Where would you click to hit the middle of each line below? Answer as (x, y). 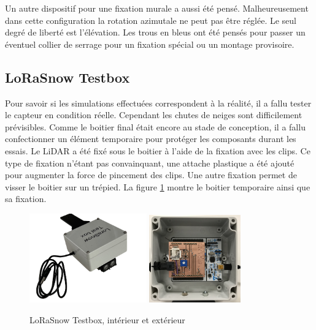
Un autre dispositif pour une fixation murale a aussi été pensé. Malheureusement (157, 8)
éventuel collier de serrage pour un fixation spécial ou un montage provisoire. (150, 44)
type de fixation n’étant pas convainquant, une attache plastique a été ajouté (150, 163)
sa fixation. (26, 199)
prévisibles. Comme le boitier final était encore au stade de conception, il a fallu (155, 126)
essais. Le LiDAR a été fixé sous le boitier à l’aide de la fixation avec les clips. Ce (158, 150)
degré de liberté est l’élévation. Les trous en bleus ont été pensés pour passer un (155, 32)
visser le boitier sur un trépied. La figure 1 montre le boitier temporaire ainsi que (158, 186)
